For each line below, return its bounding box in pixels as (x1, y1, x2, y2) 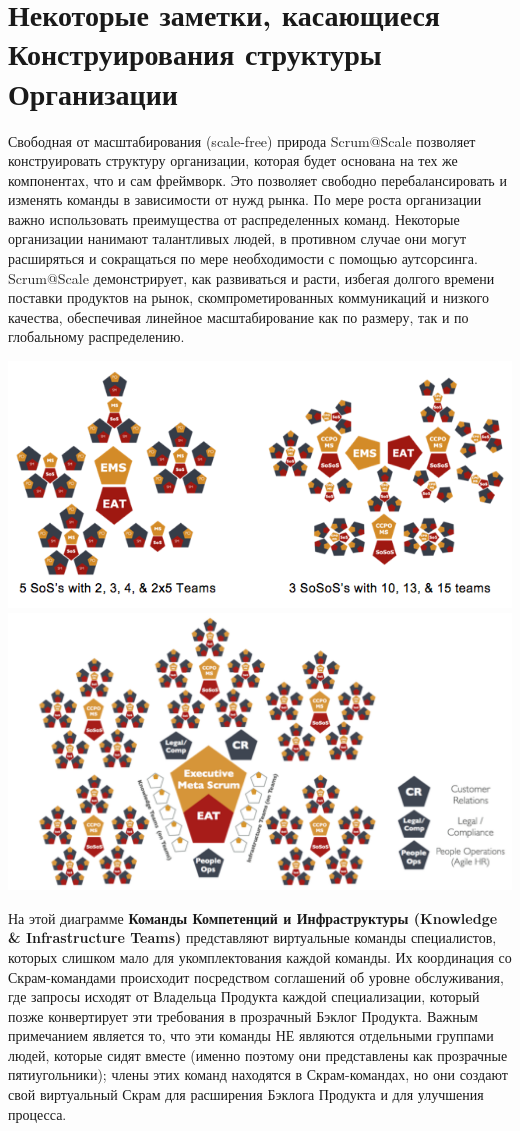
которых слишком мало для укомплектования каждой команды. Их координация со (8, 946, 512, 967)
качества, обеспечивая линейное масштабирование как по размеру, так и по (8, 306, 469, 327)
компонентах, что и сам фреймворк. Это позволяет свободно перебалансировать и (8, 169, 507, 190)
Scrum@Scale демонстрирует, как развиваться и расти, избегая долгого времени (8, 267, 495, 288)
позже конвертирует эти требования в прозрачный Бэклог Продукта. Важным (8, 1005, 478, 1026)
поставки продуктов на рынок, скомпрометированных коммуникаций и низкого (8, 287, 489, 308)
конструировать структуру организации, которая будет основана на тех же (8, 150, 458, 171)
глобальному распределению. (8, 326, 185, 347)
